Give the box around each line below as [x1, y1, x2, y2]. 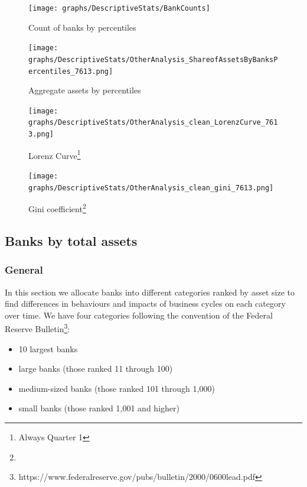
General [5, 262, 43, 277]
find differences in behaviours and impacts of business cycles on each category [5, 297, 286, 310]
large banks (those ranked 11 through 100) [18, 362, 173, 375]
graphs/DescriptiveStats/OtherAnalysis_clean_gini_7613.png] [28, 183, 274, 192]
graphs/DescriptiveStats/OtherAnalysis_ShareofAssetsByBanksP [28, 55, 278, 64]
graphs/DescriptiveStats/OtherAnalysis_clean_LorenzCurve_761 [28, 118, 278, 127]
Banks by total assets [5, 231, 138, 249]
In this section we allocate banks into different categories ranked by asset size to [5, 285, 295, 298]
